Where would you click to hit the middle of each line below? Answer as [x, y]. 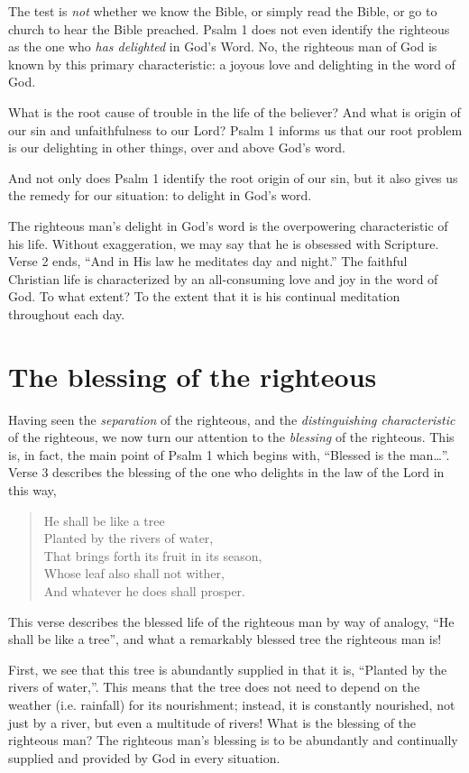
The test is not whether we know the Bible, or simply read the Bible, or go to [223, 11]
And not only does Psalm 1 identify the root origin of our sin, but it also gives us [233, 177]
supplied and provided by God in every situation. [144, 757]
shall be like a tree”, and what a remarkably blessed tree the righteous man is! [225, 639]
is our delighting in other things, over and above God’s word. [177, 147]
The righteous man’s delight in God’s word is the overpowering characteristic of [228, 225]
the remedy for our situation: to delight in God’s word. [160, 195]
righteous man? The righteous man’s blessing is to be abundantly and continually [233, 740]
